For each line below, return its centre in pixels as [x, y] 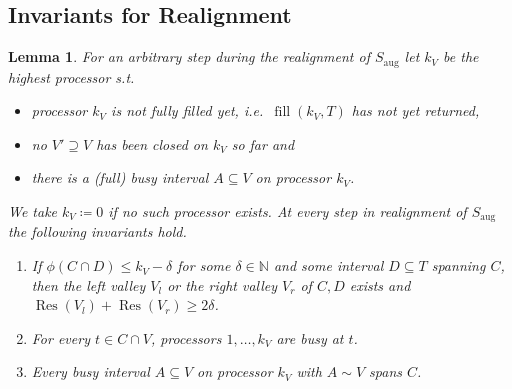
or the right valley [222, 284]
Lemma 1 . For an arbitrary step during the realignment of [189, 56]
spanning [458, 265]
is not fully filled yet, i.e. [187, 110]
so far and [263, 143]
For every [60, 337]
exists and [380, 284]
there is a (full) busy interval [120, 177]
